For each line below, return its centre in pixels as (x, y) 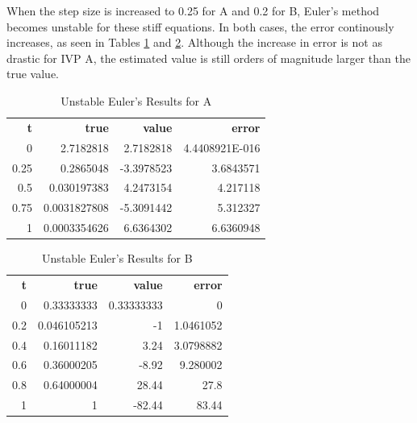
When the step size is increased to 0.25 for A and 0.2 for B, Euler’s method (193, 10)
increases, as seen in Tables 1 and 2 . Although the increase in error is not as (194, 42)
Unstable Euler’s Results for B (117, 258)
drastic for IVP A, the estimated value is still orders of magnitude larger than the (208, 58)
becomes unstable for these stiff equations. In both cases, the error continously (200, 26)
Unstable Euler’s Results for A (136, 100)
